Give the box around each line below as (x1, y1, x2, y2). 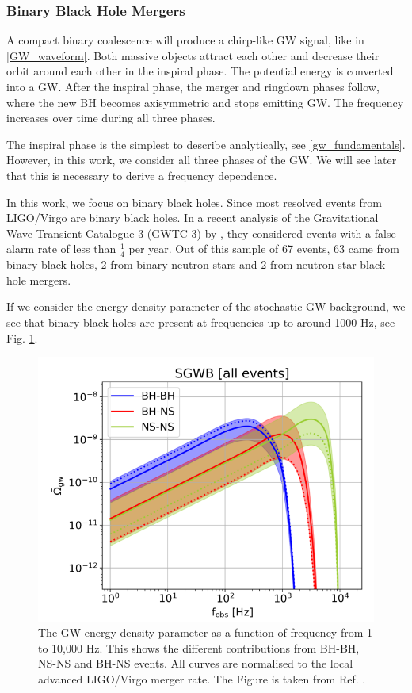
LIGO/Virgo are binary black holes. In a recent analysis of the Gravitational (6, 209, 379, 226)
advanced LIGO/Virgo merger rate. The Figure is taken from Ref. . (38, 670, 366, 687)
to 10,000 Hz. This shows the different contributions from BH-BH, (38, 639, 360, 656)
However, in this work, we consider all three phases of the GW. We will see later (6, 151, 397, 168)
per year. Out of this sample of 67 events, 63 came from (128, 240, 399, 257)
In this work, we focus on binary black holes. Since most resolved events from (6, 193, 382, 210)
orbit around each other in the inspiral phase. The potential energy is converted (6, 63, 394, 79)
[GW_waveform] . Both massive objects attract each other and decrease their (6, 47, 380, 63)
